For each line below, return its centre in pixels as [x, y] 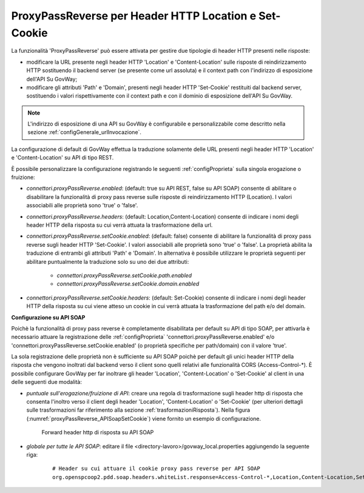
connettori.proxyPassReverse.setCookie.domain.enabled [128, 284]
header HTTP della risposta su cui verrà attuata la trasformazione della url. [120, 225]
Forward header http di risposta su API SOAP [98, 432]
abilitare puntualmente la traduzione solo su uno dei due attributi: [108, 261]
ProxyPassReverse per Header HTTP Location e [134, 16]
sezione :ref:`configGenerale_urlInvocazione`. [85, 132]
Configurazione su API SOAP [48, 317]
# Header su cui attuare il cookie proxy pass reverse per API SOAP [156, 469]
